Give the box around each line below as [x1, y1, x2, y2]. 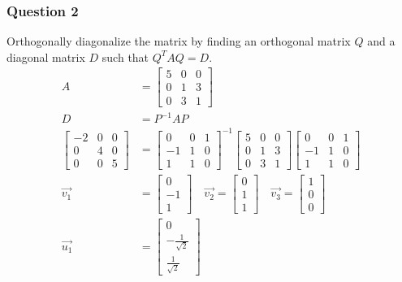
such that [102, 48, 149, 65]
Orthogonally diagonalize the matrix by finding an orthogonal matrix [6, 33, 351, 50]
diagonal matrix [6, 48, 85, 65]
